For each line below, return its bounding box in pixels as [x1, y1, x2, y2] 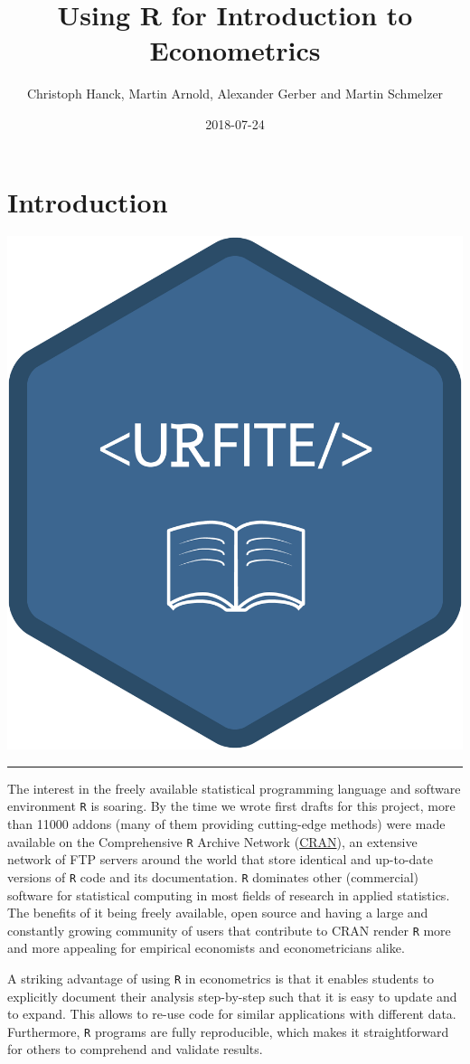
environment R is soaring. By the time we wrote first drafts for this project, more [7, 796, 456, 815]
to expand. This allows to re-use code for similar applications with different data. [7, 1004, 456, 1023]
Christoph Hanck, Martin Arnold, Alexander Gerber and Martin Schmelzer [26, 84, 444, 103]
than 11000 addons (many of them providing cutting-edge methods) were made [7, 814, 446, 833]
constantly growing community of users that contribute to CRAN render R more [7, 920, 451, 939]
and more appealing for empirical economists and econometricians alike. [7, 938, 405, 957]
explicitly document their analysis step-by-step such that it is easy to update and [7, 986, 457, 1005]
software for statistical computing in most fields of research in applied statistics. [7, 885, 450, 904]
